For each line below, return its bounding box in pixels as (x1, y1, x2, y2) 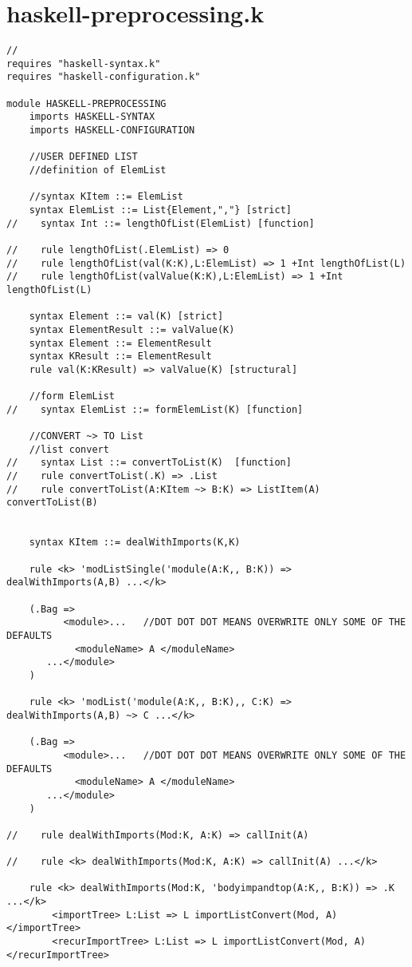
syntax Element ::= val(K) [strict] (29, 311, 224, 323)
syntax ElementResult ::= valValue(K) (29, 323, 235, 335)
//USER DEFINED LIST (29, 151, 138, 163)
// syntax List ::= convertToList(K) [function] (6, 457, 292, 469)
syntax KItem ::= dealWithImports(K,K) (29, 537, 241, 549)
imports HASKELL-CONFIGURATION (29, 125, 195, 137)
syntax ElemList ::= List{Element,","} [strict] (29, 204, 292, 216)
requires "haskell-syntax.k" (6, 57, 161, 69)
